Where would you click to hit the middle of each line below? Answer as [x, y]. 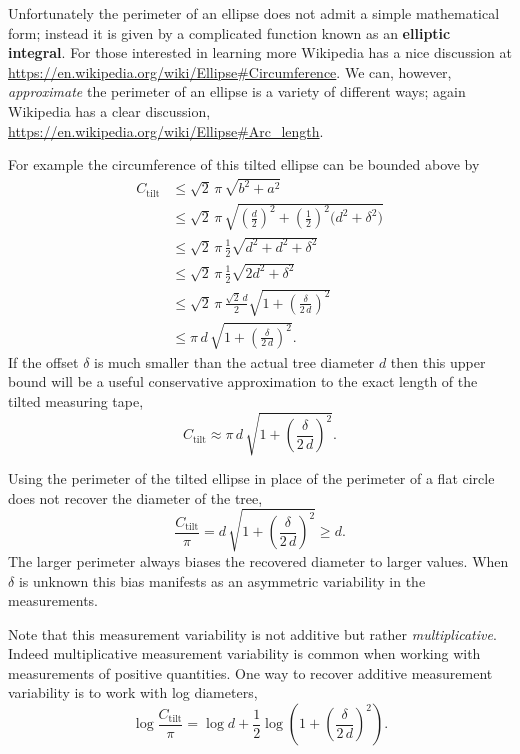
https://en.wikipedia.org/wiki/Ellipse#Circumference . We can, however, [230, 71]
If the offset [43, 361]
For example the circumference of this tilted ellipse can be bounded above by [244, 164]
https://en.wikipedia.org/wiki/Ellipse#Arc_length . [166, 130]
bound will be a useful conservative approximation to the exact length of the [243, 381]
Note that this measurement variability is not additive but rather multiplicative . [252, 633]
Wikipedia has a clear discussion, [109, 110]
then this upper [438, 361]
